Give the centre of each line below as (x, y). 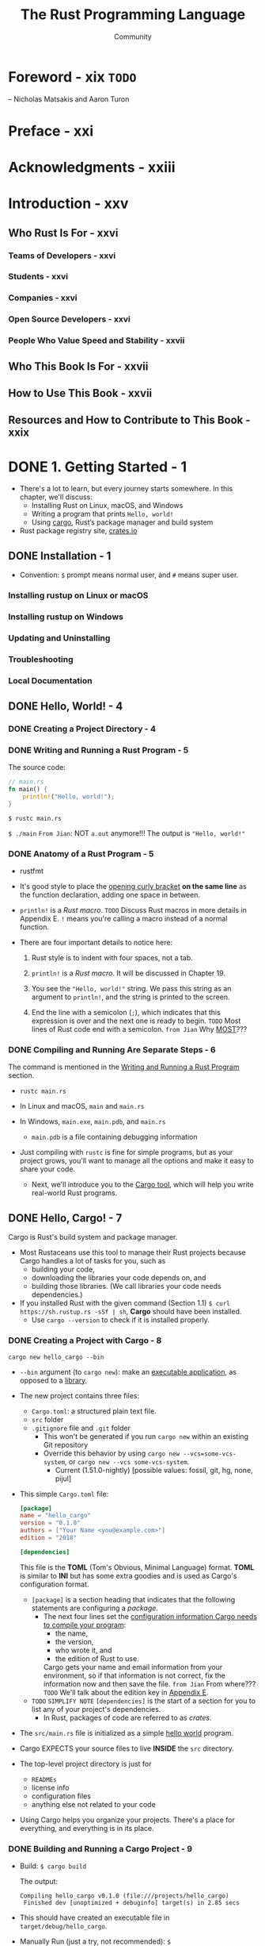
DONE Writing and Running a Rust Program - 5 (98, 750)
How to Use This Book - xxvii (80, 393)
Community (133, 37)
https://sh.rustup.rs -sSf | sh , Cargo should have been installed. (131, 1312)
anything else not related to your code (93, 1804)
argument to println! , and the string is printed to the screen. (131, 997)
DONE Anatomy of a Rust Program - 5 (81, 853)
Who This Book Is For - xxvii (78, 366)
